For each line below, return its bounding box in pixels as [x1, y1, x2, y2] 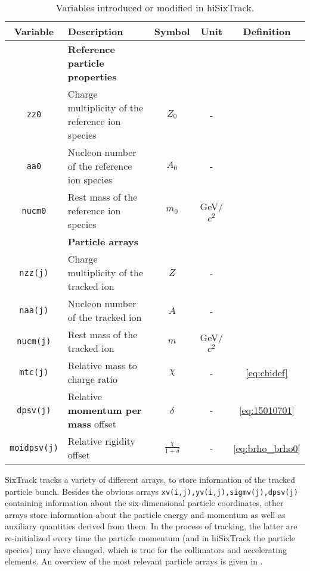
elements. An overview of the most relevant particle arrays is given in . [5, 555, 263, 567]
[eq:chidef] [246, 365, 288, 379]
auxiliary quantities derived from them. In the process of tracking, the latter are [5, 520, 297, 532]
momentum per [67, 403, 142, 417]
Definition [243, 24, 291, 38]
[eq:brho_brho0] [232, 441, 300, 455]
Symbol [154, 24, 190, 38]
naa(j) [19, 305, 49, 315]
